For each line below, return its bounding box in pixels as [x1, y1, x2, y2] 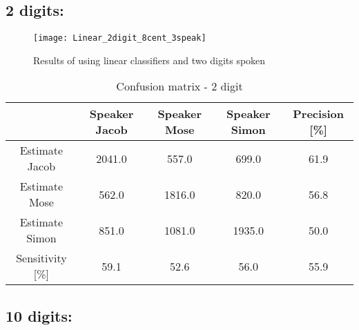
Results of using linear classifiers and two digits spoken [33, 52, 266, 67]
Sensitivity [16, 250, 67, 266]
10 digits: [6, 304, 72, 326]
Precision [293, 106, 344, 122]
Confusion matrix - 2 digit [116, 78, 243, 95]
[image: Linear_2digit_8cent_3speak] [33, 33, 206, 43]
